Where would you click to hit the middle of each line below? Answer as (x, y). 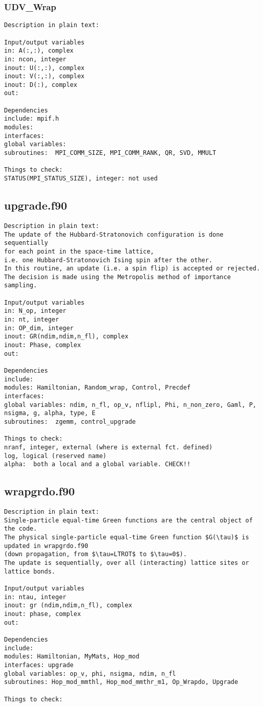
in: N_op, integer (35, 311)
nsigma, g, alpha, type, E (50, 413)
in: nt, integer (32, 320)
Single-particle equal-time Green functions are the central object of (128, 520)
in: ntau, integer (35, 597)
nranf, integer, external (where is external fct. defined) (109, 447)
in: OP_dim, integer (39, 328)
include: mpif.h (32, 119)
